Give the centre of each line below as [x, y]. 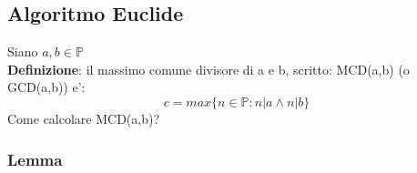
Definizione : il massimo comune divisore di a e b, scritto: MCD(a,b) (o [208, 69]
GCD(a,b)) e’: [46, 87]
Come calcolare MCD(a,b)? [84, 118]
